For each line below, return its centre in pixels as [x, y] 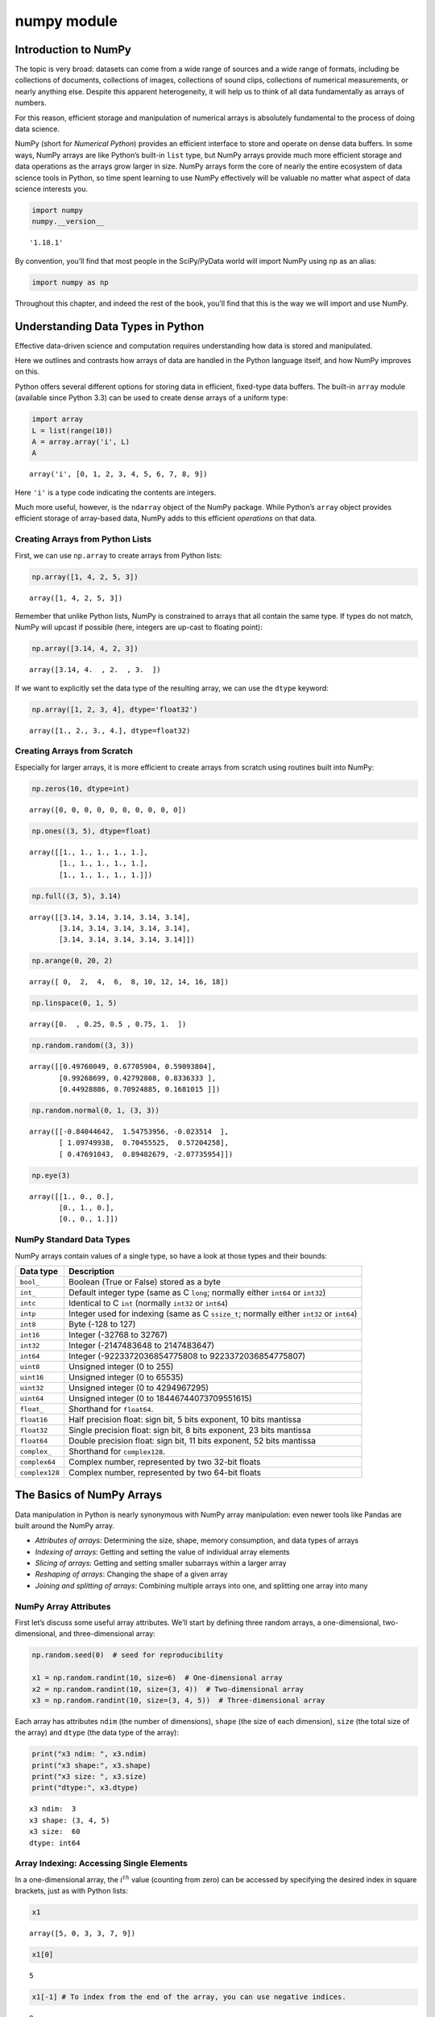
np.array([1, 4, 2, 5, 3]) [85, 576]
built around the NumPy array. [65, 1526]
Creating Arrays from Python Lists [83, 539]
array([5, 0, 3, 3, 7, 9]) [83, 1933]
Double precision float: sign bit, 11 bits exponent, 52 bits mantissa [193, 1441]
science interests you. [52, 189]
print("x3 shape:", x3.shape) [91, 1765]
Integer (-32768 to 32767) [118, 1335]
